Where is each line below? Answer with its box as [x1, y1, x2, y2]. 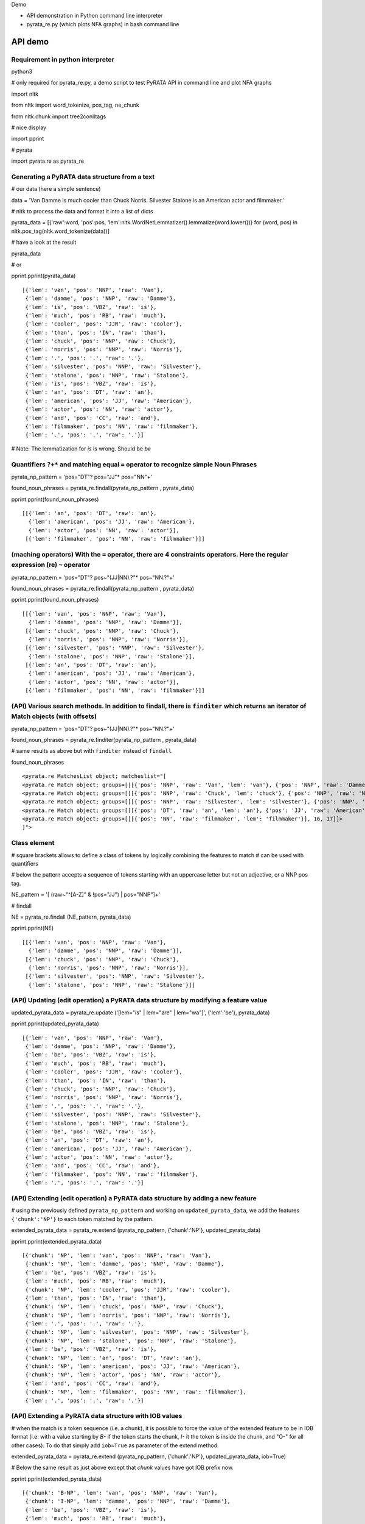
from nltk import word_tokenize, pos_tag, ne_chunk [11, 101, 139, 109]
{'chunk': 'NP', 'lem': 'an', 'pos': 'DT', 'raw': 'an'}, [25, 1354, 202, 1361]
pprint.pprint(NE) [11, 924, 54, 932]
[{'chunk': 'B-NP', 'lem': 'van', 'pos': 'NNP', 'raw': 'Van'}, [22, 1489, 218, 1497]
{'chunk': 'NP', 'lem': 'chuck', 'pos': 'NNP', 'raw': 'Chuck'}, [25, 1303, 224, 1310]
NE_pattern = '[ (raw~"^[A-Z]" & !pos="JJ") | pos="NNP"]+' [11, 891, 161, 899]
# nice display [11, 124, 47, 131]
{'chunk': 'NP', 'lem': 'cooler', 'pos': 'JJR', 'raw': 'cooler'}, [25, 1286, 231, 1293]
